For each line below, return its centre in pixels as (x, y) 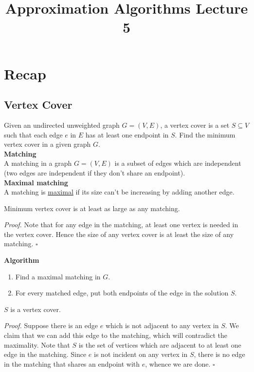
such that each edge (33, 134)
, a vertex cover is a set (195, 125)
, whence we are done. (178, 363)
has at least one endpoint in (127, 134)
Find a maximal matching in (58, 276)
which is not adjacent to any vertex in (162, 325)
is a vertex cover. (36, 309)
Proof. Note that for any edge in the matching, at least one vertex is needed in (121, 225)
